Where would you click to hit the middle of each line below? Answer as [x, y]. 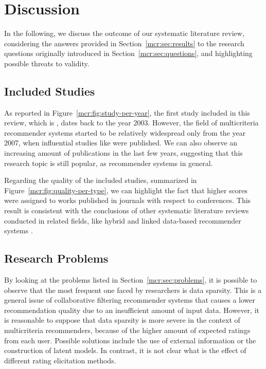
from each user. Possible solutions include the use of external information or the [130, 340]
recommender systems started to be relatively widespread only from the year [125, 132]
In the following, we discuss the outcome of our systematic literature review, [124, 33]
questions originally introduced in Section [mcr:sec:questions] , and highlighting [128, 53]
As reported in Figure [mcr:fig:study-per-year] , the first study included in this [127, 112]
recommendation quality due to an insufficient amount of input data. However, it [132, 310]
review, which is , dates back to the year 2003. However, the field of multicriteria [131, 123]
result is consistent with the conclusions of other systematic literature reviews [127, 210]
